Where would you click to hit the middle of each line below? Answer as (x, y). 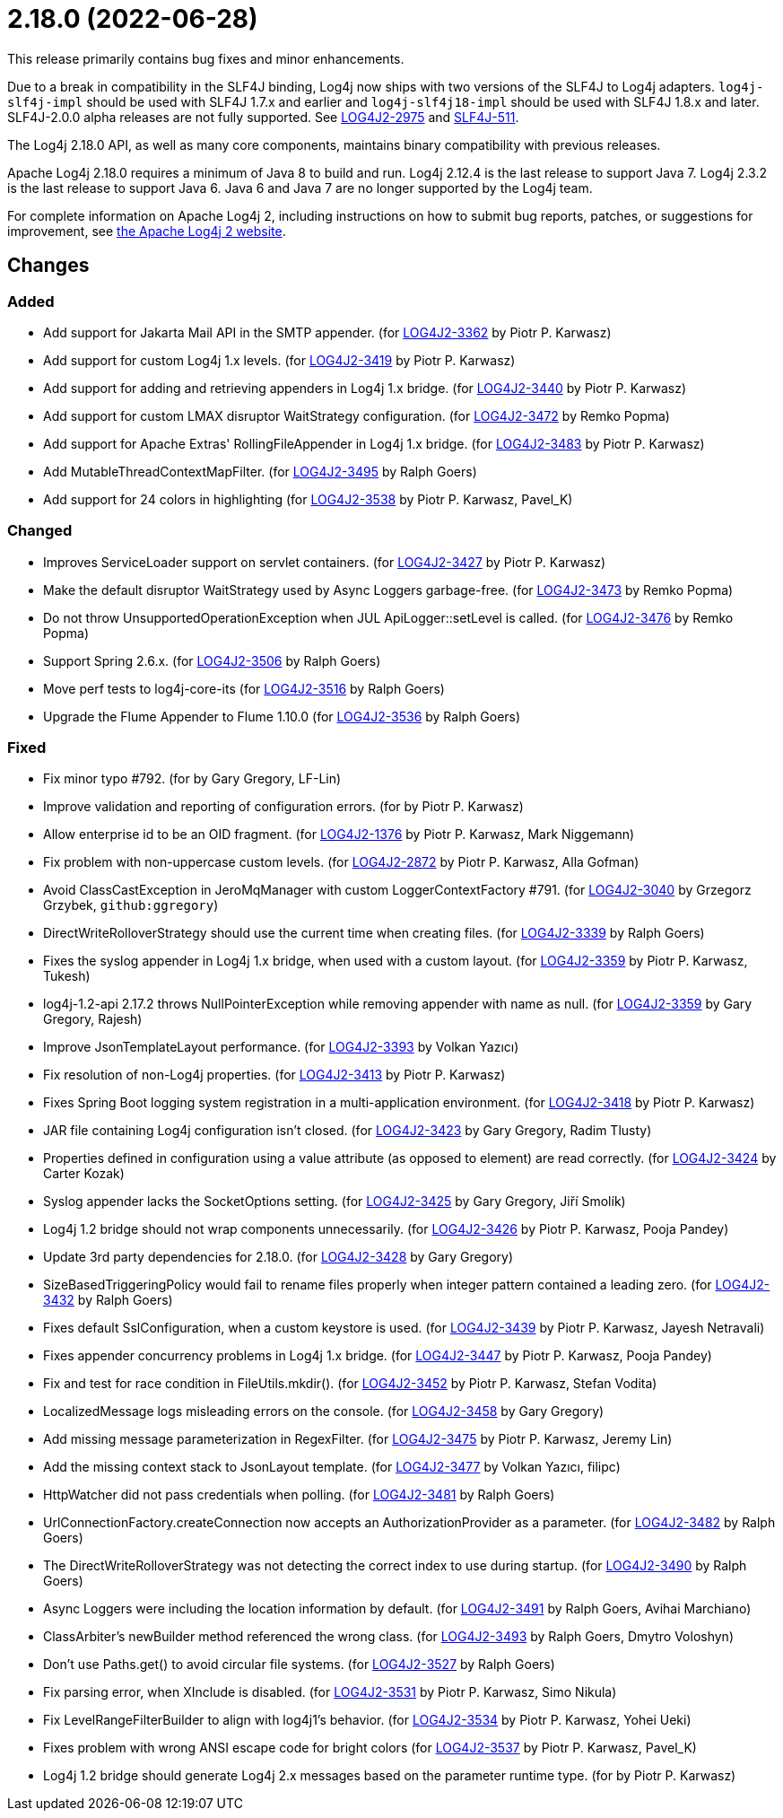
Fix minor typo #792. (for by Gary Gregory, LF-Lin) (192, 779)
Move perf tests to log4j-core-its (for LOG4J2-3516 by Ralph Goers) (244, 688)
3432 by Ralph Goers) (108, 1300)
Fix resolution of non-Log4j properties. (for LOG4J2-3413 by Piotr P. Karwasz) (274, 1075)
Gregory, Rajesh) (93, 1019)
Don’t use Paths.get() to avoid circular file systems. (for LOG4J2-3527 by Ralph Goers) (299, 1665)
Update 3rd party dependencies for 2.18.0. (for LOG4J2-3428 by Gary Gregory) (278, 1257)
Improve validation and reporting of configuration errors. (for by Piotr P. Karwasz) (283, 807)
